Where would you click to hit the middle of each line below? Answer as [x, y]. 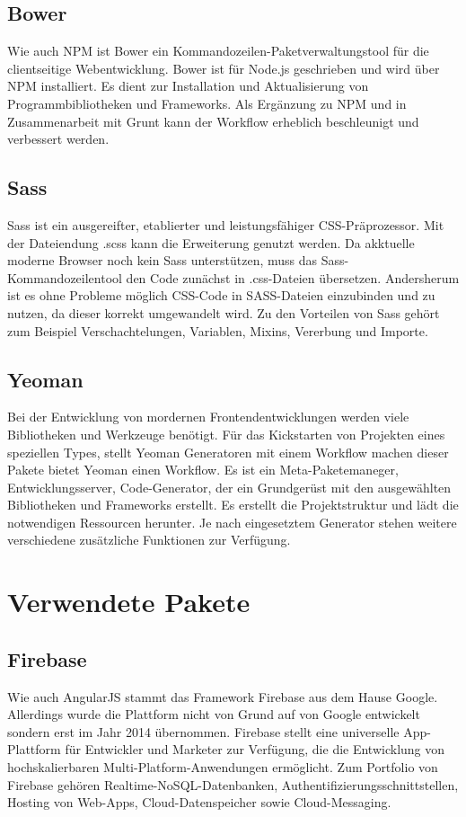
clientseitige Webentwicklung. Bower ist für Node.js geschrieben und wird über [224, 68]
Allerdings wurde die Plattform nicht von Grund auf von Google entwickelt [214, 714]
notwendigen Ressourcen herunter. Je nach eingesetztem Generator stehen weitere [232, 522]
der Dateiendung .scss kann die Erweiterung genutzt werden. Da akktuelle [211, 242]
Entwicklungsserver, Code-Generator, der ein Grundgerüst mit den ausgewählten [229, 487]
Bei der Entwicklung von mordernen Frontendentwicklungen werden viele [208, 417]
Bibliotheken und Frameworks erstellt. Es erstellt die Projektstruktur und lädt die [233, 505]
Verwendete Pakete [129, 602]
